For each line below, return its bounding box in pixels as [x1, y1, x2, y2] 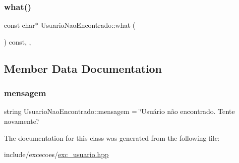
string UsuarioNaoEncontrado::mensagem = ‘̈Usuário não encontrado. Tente [4, 106, 235, 116]
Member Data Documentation [4, 60, 162, 76]
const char [4, 20, 35, 30]
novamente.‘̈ [4, 116, 39, 126]
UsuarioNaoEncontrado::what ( [41, 20, 135, 30]
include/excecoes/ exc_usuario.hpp [4, 149, 109, 160]
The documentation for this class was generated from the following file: [4, 132, 220, 143]
